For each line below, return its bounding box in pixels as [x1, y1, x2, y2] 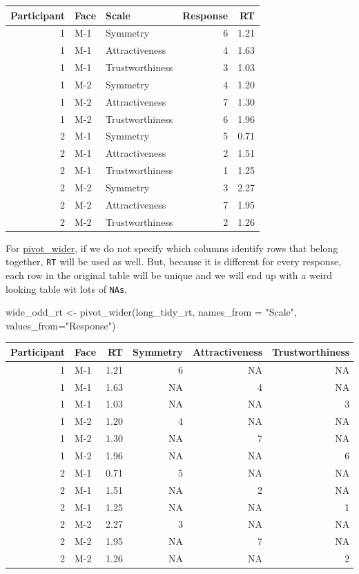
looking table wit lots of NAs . [6, 281, 127, 296]
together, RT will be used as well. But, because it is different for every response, [6, 254, 342, 269]
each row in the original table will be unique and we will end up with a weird [6, 267, 333, 282]
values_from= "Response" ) [6, 318, 116, 332]
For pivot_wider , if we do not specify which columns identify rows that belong [6, 240, 338, 255]
